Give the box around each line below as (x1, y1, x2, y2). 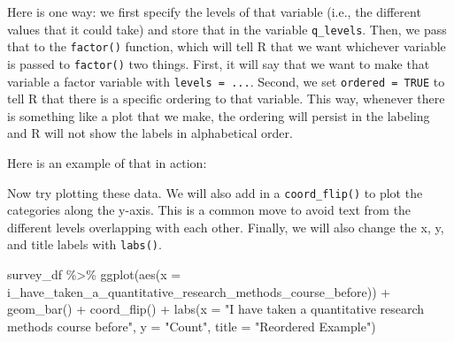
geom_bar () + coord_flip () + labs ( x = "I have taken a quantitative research (7, 300, 425, 318)
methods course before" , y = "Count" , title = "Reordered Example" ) (7, 316, 376, 335)
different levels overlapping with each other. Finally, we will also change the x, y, (7, 217, 444, 236)
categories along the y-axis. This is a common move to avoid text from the (7, 201, 412, 219)
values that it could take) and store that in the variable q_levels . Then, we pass (7, 19, 447, 38)
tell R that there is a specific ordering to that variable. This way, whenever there (7, 89, 445, 108)
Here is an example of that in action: (7, 154, 207, 171)
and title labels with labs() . (7, 235, 162, 254)
